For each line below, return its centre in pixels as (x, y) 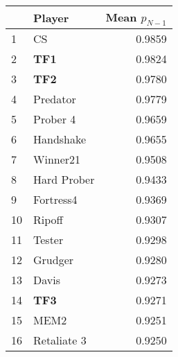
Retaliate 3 (60, 340)
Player (51, 17)
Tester (48, 240)
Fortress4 (55, 200)
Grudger (54, 260)
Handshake (60, 139)
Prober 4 (55, 119)
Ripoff (48, 220)
